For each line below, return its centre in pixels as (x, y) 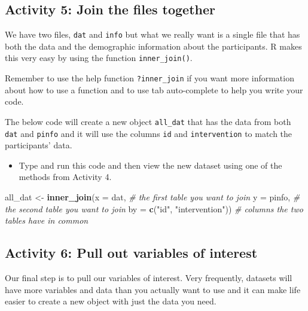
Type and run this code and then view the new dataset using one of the (150, 165)
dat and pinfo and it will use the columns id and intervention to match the (149, 133)
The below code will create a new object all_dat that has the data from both (148, 121)
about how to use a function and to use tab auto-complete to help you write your (154, 89)
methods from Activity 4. (65, 177)
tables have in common (47, 220)
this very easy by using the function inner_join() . (99, 58)
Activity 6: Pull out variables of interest (131, 253)
